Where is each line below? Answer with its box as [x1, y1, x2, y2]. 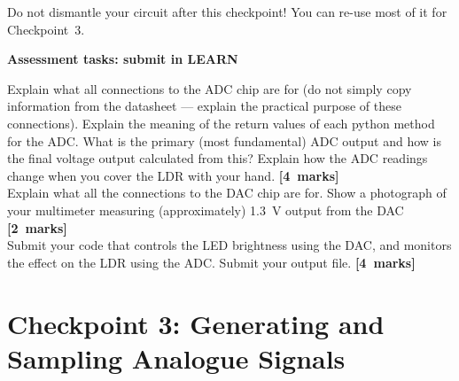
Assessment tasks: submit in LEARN [7, 50, 238, 68]
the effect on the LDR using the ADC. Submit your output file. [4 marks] [7, 253, 416, 271]
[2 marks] [7, 218, 67, 237]
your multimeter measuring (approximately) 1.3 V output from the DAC [7, 200, 404, 219]
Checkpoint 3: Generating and [7, 305, 385, 341]
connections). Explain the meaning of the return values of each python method [7, 113, 435, 132]
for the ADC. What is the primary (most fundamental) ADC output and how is [7, 131, 441, 150]
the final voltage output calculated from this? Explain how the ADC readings [7, 149, 428, 167]
